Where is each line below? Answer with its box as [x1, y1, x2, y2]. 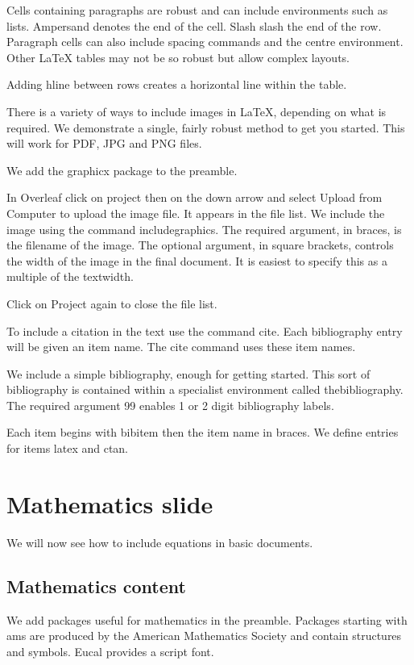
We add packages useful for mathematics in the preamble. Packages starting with [6, 611, 408, 628]
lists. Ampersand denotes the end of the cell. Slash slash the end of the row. [6, 17, 382, 34]
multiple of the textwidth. [6, 268, 134, 285]
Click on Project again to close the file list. [6, 295, 217, 312]
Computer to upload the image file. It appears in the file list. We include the [6, 204, 385, 221]
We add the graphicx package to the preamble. [6, 161, 238, 178]
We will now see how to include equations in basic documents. [6, 533, 313, 550]
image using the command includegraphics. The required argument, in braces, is [6, 220, 402, 237]
